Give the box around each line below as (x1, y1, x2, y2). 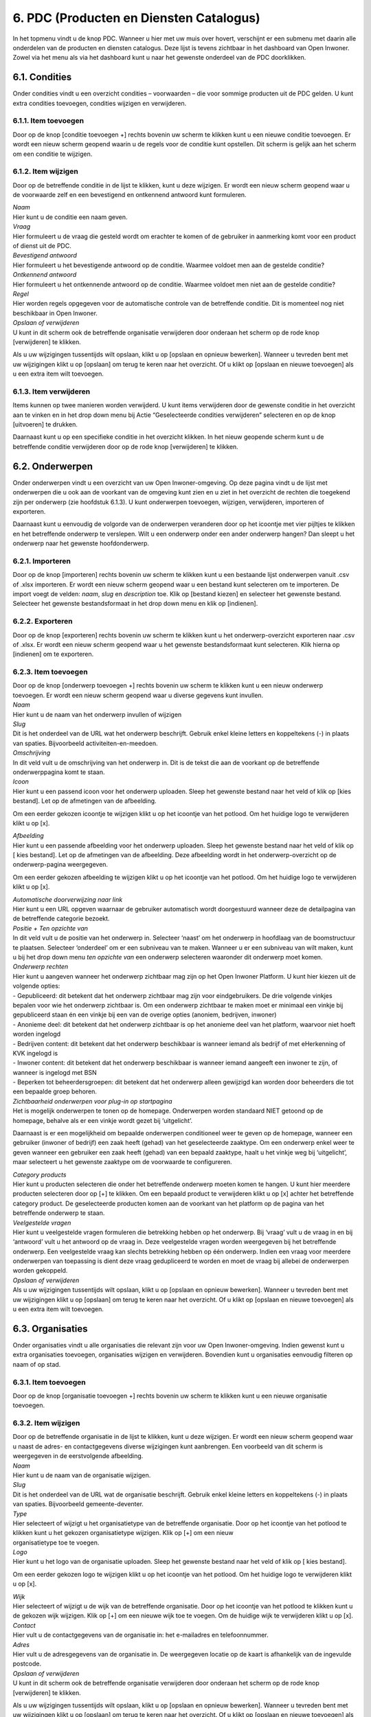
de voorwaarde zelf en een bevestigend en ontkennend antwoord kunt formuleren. (12, 191, 247, 199)
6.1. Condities (12, 71, 72, 83)
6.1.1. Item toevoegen (12, 116, 85, 126)
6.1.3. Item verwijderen (12, 387, 91, 396)
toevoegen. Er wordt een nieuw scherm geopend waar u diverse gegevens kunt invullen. (12, 691, 264, 699)
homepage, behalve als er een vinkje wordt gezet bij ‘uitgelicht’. (12, 1116, 193, 1124)
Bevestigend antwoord (12, 251, 77, 260)
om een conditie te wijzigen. (12, 150, 93, 158)
